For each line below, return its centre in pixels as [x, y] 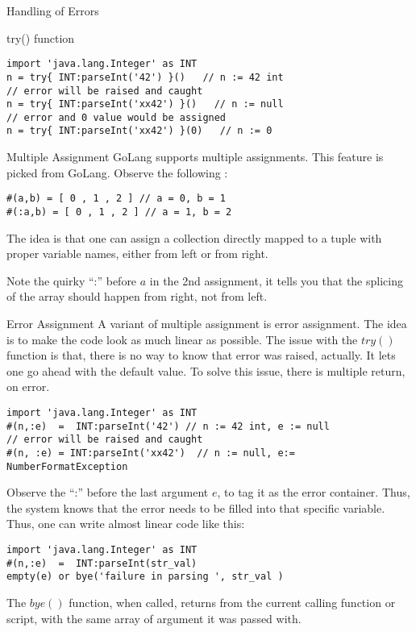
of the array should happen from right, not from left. [137, 296]
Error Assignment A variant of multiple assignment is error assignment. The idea [207, 323]
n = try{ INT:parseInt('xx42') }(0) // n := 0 [139, 131]
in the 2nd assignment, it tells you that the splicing [276, 280]
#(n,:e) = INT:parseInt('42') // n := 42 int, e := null [168, 426]
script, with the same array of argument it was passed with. [154, 618]
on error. [28, 387]
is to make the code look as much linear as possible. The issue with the [182, 339]
